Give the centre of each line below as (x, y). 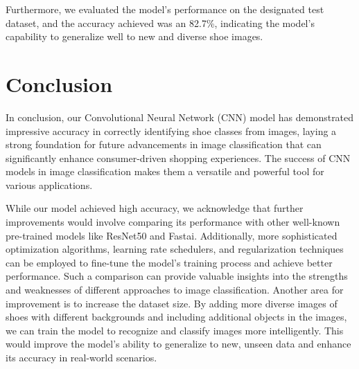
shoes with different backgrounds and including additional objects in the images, (176, 317)
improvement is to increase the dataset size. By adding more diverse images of (172, 303)
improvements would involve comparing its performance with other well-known (173, 222)
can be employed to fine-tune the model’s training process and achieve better (169, 262)
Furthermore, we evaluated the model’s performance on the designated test (165, 9)
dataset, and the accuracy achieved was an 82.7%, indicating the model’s (160, 22)
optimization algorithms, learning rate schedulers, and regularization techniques (175, 249)
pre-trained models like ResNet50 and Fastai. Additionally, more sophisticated (172, 235)
